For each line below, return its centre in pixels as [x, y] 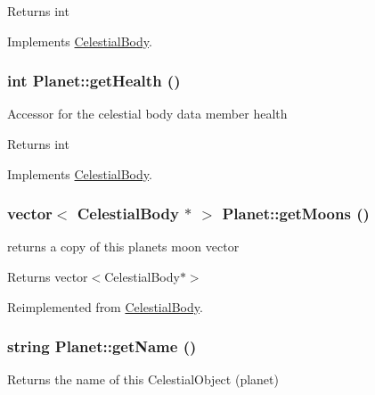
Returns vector [48, 276]
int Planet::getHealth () [94, 81]
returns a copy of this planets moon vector [123, 247]
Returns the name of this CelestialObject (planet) [143, 379]
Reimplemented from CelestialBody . [105, 306]
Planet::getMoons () [296, 214]
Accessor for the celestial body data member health [147, 114]
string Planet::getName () [102, 346]
